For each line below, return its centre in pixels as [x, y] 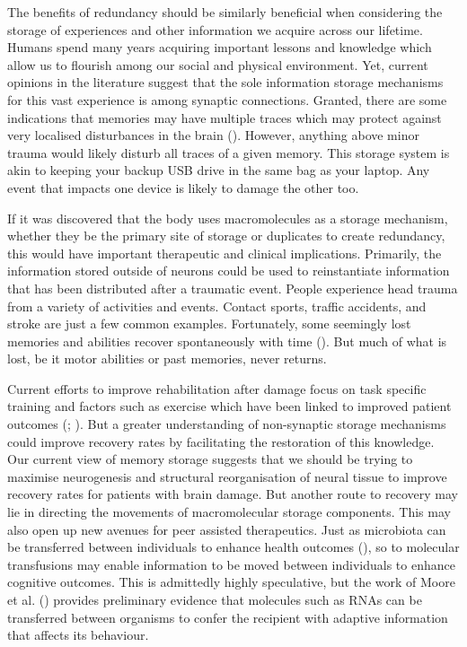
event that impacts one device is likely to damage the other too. [183, 187]
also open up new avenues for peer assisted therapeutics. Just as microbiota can [227, 529]
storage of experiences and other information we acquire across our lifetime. [215, 29]
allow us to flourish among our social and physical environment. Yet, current [218, 64]
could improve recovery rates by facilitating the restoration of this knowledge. [221, 441]
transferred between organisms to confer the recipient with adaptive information [228, 617]
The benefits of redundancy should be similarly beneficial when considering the [225, 12]
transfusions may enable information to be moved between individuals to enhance [231, 564]
